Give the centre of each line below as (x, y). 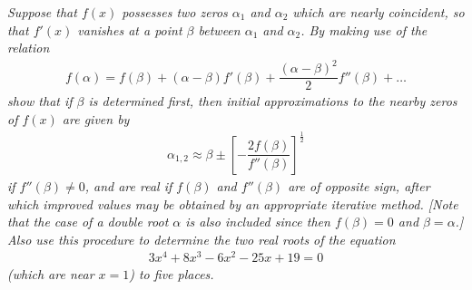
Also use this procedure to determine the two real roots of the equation (202, 239)
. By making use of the (364, 29)
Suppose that (42, 12)
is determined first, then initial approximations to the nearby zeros (273, 101)
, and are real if (128, 185)
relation (29, 48)
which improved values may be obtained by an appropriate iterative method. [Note (233, 203)
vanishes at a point (130, 29)
